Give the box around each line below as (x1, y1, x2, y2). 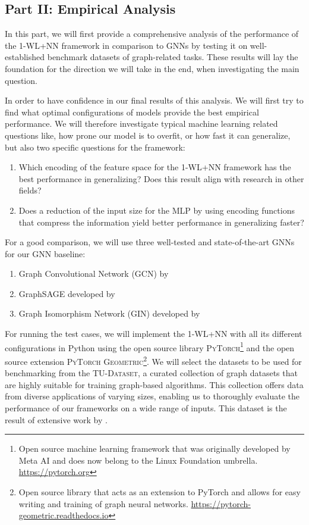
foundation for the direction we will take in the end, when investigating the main (5, 62, 299, 74)
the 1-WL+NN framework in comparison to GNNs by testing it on (5, 39, 248, 51)
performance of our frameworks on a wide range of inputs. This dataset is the (5, 401, 287, 414)
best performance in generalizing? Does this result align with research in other (18, 172, 304, 185)
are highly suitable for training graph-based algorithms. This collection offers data (5, 378, 304, 390)
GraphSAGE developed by (18, 287, 115, 299)
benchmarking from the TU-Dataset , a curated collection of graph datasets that (5, 367, 298, 379)
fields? (18, 184, 42, 196)
